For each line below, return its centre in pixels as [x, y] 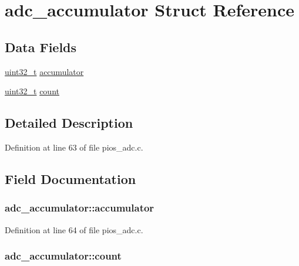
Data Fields [41, 47]
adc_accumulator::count [63, 256]
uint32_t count [32, 91]
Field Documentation [70, 178]
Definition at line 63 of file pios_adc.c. [74, 147]
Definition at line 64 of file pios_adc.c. [74, 229]
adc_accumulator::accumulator [80, 208]
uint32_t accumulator [44, 71]
